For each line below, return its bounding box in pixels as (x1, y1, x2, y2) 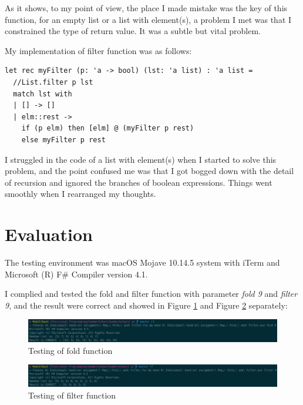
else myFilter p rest (21, 135, 106, 144)
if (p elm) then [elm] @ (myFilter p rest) (21, 124, 194, 133)
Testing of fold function (28, 344, 113, 356)
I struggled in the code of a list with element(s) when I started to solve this (5, 153, 277, 165)
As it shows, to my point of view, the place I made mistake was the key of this (5, 2, 288, 14)
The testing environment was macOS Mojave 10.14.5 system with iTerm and (5, 256, 280, 269)
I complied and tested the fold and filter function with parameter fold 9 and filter (5, 287, 298, 300)
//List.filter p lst (13, 78, 93, 86)
